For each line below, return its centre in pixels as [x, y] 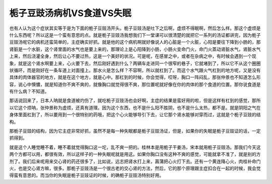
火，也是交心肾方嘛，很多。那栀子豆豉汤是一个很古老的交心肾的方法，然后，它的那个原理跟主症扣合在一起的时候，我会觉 [135, 168]
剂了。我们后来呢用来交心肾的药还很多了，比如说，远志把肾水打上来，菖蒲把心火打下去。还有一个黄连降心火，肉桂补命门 [135, 161]
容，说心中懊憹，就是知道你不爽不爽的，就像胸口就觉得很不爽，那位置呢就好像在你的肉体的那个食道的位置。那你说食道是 [135, 84]
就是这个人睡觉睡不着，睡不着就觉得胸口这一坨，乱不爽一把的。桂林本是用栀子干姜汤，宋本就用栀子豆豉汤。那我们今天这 [135, 147]
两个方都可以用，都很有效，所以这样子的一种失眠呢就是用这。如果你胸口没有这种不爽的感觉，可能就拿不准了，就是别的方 [135, 154]
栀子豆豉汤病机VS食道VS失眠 [70, 13]
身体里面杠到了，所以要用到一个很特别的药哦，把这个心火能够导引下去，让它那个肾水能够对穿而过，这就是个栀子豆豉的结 [135, 115]
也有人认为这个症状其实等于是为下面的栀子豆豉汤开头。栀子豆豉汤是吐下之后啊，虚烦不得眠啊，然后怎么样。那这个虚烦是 [135, 28]
